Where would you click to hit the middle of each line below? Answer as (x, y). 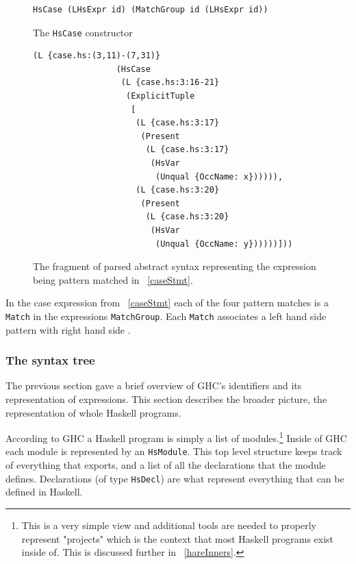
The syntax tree (50, 360)
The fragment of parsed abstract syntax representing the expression (175, 266)
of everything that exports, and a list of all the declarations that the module (166, 465)
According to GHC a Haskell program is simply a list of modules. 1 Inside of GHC (176, 437)
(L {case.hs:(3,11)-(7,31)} (97, 56)
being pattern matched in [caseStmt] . (113, 279)
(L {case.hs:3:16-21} (170, 83)
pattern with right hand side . (68, 329)
